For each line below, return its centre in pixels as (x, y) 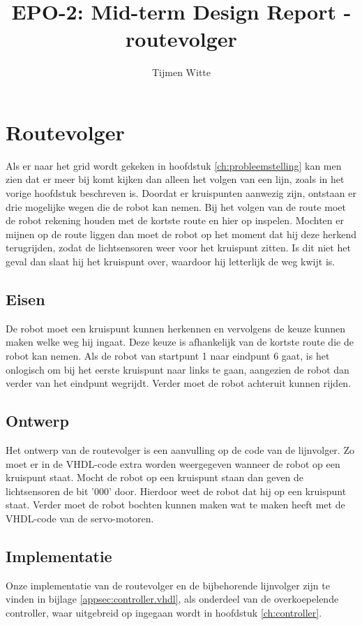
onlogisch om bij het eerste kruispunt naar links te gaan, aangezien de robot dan (178, 369)
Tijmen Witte (181, 72)
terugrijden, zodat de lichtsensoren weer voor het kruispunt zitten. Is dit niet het (178, 248)
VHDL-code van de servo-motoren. (80, 518)
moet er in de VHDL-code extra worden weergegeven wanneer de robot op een (173, 463)
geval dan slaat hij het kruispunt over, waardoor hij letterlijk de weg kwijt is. (171, 261)
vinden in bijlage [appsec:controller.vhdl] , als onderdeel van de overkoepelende (172, 599)
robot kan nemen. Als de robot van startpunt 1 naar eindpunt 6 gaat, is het (168, 355)
